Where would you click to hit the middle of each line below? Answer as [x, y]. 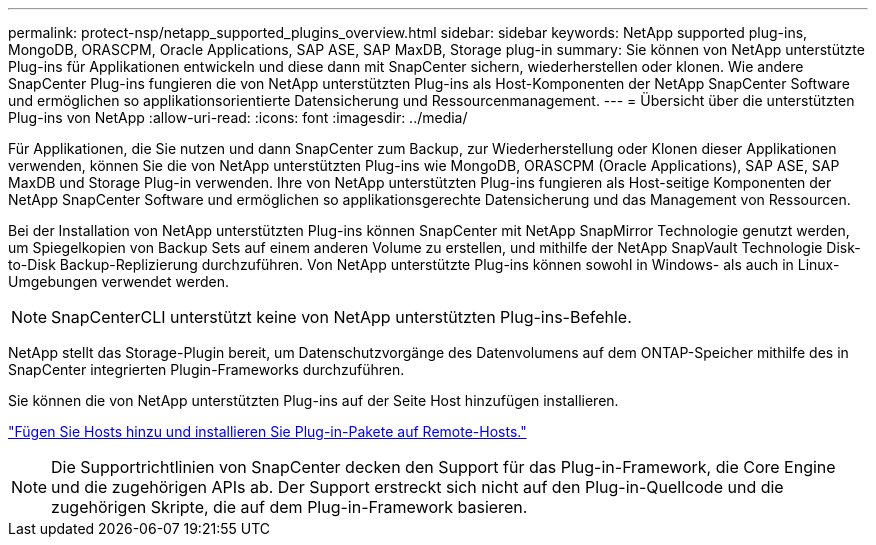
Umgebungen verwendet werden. [118, 281]
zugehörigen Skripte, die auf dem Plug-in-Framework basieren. [289, 507]
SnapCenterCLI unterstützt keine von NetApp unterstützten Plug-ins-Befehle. [341, 317]
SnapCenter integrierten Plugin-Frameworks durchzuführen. [206, 369]
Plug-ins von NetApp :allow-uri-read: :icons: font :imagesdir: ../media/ [238, 117]
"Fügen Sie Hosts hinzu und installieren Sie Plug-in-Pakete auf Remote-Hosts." [267, 431]
